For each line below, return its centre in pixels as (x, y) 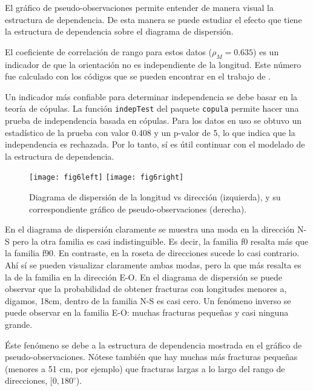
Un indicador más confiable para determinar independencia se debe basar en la (151, 96)
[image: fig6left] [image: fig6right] (107, 178)
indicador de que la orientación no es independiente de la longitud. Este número (153, 64)
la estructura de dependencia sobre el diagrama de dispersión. (119, 31)
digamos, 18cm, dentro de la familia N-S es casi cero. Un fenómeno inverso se (148, 300)
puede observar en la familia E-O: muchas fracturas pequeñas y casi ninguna (147, 312)
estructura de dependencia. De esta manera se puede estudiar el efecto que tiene (153, 19)
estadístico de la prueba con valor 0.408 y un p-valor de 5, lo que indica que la (150, 132)
